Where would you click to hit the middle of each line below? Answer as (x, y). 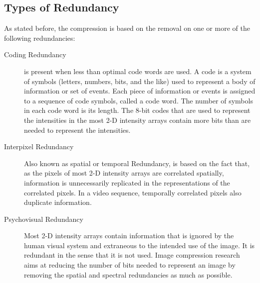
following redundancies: (40, 38)
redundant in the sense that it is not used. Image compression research (132, 255)
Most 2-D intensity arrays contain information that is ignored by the (129, 236)
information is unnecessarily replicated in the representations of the (127, 182)
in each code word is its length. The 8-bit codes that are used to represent (137, 110)
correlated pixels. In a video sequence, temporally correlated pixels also (133, 192)
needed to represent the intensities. (77, 130)
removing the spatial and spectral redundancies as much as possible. (128, 274)
